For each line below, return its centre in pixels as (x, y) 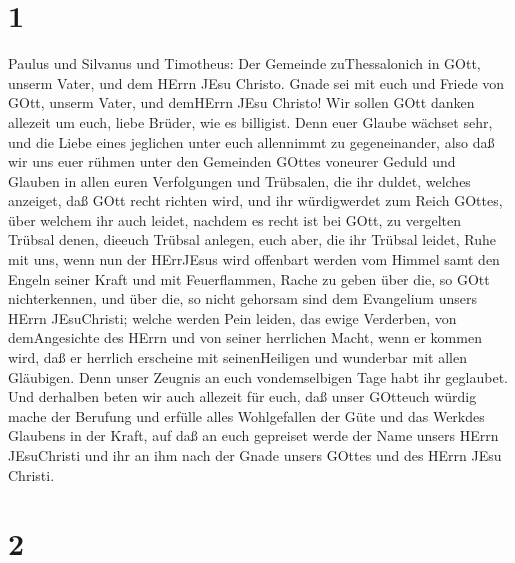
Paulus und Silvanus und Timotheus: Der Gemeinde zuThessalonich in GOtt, (244, 63)
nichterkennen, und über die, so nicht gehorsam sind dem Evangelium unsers (242, 298)
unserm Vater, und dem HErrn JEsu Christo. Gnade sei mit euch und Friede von (256, 82)
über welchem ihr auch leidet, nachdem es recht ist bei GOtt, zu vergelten (235, 219)
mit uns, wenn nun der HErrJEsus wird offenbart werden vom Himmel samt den (254, 259)
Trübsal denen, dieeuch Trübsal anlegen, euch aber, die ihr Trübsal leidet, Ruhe (252, 239)
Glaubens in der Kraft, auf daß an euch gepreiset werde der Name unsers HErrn (253, 435)
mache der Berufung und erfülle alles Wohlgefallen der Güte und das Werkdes (246, 415)
